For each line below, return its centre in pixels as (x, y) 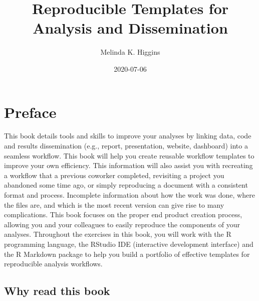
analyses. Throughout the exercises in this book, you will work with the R (118, 234)
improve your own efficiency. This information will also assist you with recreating (128, 165)
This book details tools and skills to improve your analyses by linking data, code (128, 136)
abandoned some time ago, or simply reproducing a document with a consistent (126, 185)
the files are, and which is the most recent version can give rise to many (114, 204)
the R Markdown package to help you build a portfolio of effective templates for (127, 254)
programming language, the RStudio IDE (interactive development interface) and (129, 244)
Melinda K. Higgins (130, 52)
